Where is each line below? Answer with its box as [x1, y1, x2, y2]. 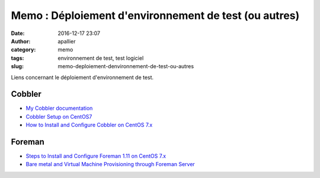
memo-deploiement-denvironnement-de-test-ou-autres [57, 63, 194, 70]
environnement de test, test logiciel [57, 54, 144, 62]
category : [11, 46, 36, 53]
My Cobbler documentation [25, 104, 93, 112]
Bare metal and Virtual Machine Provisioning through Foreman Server [25, 161, 195, 168]
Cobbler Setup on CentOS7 [25, 113, 92, 120]
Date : [11, 30, 25, 37]
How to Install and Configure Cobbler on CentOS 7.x [25, 122, 153, 129]
